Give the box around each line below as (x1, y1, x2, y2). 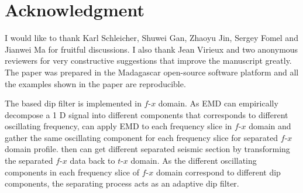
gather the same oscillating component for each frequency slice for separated (5, 131, 278, 143)
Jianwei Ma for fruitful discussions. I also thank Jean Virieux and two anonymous (5, 43, 298, 55)
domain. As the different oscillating (130, 154, 257, 167)
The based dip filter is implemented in (5, 97, 142, 109)
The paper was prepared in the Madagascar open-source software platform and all (5, 66, 299, 78)
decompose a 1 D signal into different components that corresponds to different (5, 108, 288, 120)
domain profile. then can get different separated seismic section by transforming (5, 143, 290, 155)
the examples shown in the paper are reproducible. (5, 77, 186, 89)
